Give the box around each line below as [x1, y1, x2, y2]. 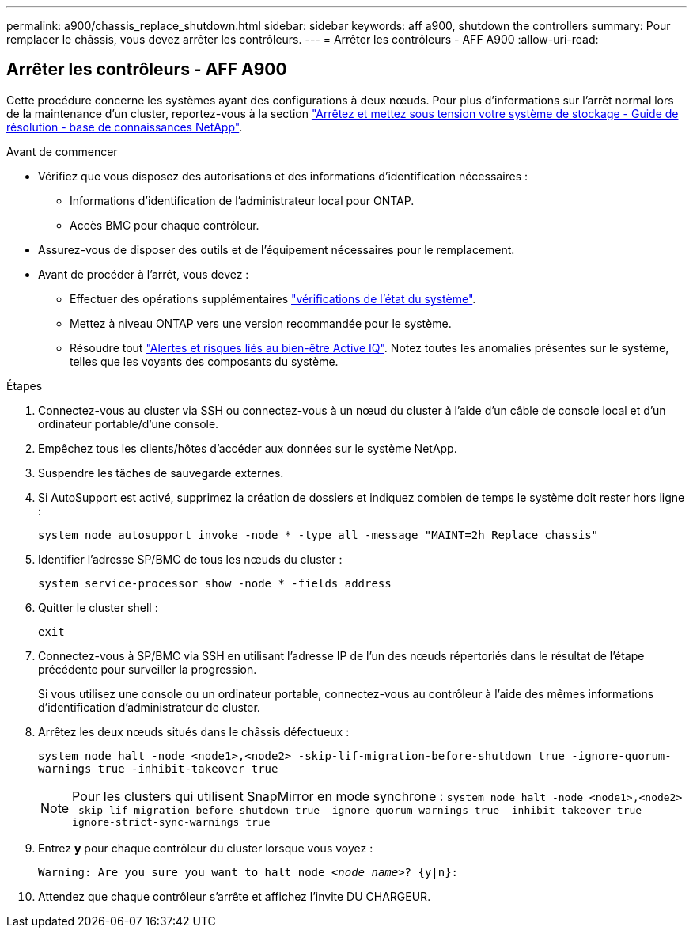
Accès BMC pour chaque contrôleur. [70, 218, 259, 232]
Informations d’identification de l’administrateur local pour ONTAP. [70, 193, 415, 207]
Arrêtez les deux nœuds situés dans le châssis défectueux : [38, 724, 350, 738]
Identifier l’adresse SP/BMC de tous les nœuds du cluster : [38, 552, 343, 566]
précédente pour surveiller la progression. [38, 662, 257, 676]
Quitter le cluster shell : [38, 600, 158, 614]
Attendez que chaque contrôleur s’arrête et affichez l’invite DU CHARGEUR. [38, 889, 431, 903]
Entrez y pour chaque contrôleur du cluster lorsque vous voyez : [38, 841, 373, 855]
